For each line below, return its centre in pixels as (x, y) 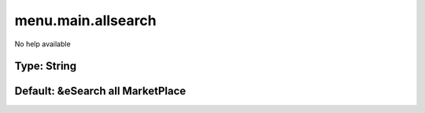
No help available (42, 44)
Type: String (46, 66)
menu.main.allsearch (85, 20)
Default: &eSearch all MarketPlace (100, 91)
